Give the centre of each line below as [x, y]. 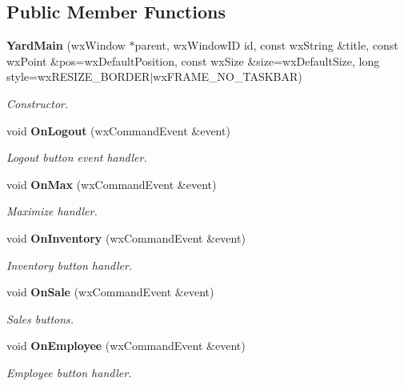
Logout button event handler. [77, 157]
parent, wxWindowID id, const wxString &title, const [266, 45]
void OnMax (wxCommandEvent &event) [112, 184]
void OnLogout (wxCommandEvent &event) [118, 130]
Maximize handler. [52, 211]
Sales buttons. [40, 318]
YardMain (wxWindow [66, 45]
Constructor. [38, 103]
